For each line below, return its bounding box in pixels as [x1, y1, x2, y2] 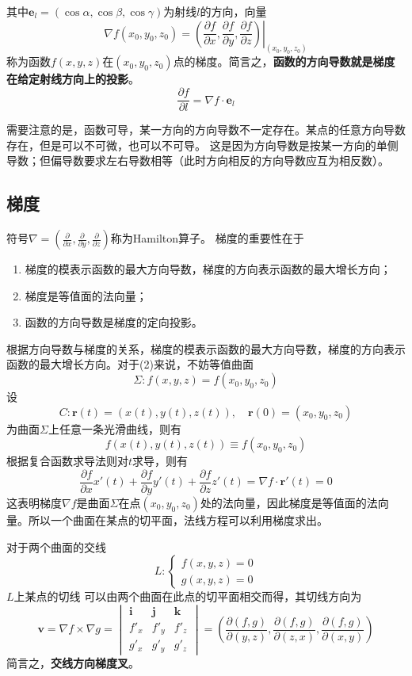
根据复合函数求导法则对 [6, 453, 128, 469]
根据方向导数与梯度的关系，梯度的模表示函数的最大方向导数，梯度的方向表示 [6, 340, 406, 357]
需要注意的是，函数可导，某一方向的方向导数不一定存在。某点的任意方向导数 [6, 121, 406, 138]
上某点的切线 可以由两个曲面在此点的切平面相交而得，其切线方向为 [13, 588, 362, 605]
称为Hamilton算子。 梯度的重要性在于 [110, 230, 304, 246]
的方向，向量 [200, 3, 267, 19]
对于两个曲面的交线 [6, 538, 106, 555]
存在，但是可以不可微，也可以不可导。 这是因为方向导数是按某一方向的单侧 [6, 136, 399, 153]
